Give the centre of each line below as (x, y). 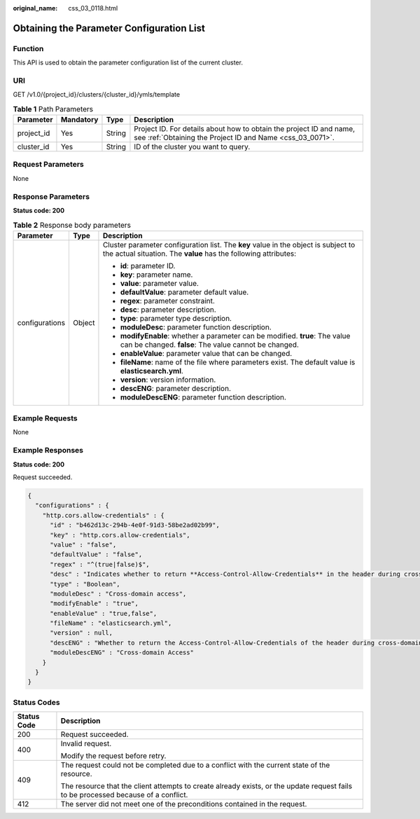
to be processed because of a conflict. (124, 795)
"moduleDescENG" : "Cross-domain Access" (122, 653)
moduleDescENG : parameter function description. (203, 397)
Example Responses (48, 450)
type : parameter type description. (176, 318)
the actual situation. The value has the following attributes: (199, 254)
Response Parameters (51, 196)
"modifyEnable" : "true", (94, 604)
